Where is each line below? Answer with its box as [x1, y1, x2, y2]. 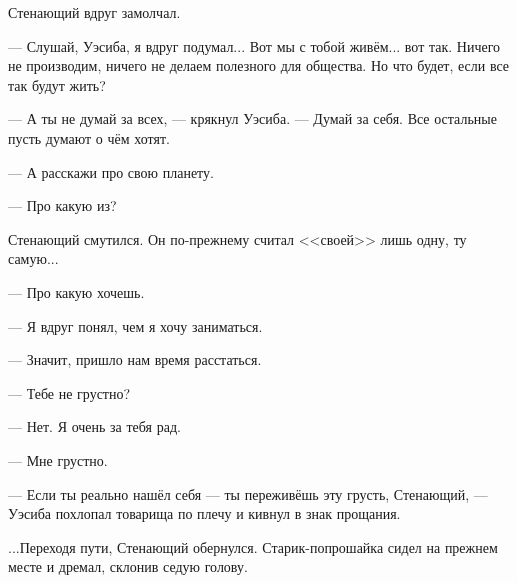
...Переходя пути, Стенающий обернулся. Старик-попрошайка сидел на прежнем [8, 536, 498, 557]
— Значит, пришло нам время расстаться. [8, 349, 262, 370]
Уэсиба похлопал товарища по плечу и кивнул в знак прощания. [8, 503, 401, 524]
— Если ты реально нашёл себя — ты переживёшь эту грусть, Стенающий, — [8, 483, 488, 504]
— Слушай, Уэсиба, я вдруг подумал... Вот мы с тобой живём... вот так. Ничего [8, 35, 501, 56]
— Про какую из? [8, 195, 117, 216]
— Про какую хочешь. [8, 281, 145, 302]
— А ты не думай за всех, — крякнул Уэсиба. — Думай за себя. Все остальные [8, 108, 497, 129]
